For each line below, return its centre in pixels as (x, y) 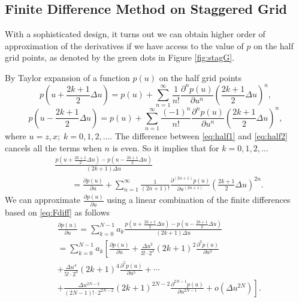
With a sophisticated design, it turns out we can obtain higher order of (135, 34)
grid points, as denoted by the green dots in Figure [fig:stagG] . (120, 57)
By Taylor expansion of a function (67, 77)
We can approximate (43, 200)
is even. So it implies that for (166, 147)
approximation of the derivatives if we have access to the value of (124, 45)
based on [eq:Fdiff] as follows (58, 212)
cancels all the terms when (53, 147)
